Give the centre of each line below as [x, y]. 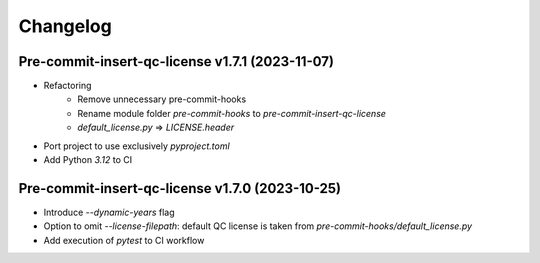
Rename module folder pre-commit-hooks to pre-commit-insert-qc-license [232, 113]
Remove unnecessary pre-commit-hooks [162, 99]
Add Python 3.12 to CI [88, 160]
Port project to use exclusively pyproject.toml [136, 146]
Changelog [65, 26]
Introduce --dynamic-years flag [109, 212]
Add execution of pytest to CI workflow [124, 240]
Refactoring [67, 86]
